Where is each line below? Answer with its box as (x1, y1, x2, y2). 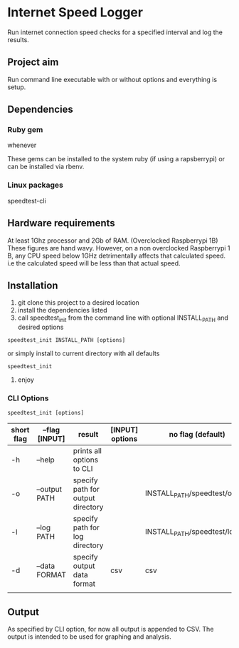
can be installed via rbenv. (7, 162, 85, 171)
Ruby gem (7, 125, 43, 135)
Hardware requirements (7, 217, 115, 229)
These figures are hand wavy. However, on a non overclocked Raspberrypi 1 (7, 243, 230, 252)
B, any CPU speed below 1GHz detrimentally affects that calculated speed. (7, 251, 226, 260)
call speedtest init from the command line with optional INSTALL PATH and (17, 313, 229, 324)
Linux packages (7, 180, 64, 190)
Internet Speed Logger (7, 4, 144, 21)
